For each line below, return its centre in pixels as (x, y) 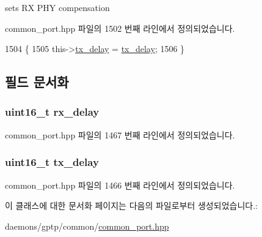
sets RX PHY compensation (57, 7)
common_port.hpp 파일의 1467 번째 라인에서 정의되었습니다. (120, 134)
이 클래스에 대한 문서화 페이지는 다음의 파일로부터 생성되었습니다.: (131, 205)
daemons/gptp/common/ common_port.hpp (87, 226)
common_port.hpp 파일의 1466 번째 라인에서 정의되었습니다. (120, 185)
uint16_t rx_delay (52, 112)
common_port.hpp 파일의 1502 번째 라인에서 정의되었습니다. (120, 28)
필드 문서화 (37, 82)
